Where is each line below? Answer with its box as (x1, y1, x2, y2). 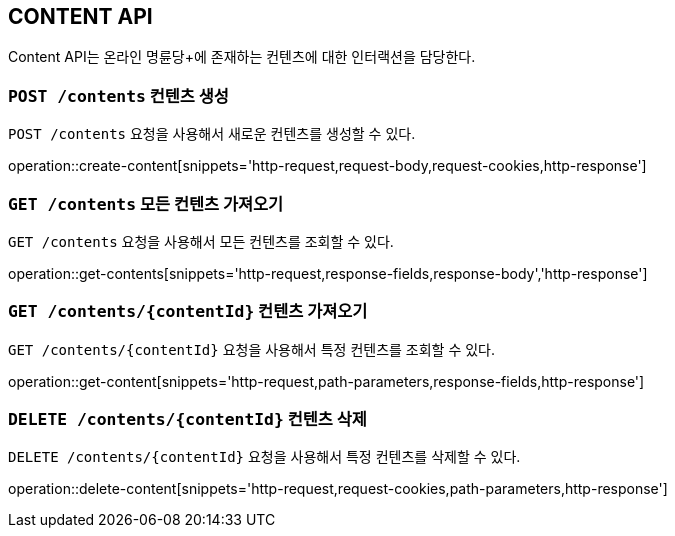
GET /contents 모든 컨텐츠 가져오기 (8, 193, 284, 214)
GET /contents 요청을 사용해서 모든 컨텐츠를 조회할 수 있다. (8, 232, 394, 250)
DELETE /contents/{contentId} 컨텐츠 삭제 (8, 409, 367, 430)
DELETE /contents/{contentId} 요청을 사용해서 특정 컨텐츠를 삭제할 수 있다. (8, 448, 521, 466)
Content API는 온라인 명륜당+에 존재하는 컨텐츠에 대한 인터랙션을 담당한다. (8, 48, 476, 66)
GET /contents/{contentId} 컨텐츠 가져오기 (8, 301, 368, 322)
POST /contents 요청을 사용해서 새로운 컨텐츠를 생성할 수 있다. (8, 125, 416, 143)
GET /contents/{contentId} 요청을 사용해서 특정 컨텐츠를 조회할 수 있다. (8, 340, 496, 358)
